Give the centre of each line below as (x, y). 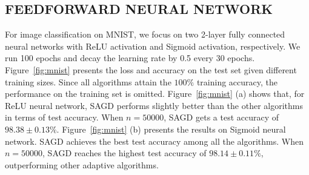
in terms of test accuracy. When (64, 117)
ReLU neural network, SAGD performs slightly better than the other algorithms (154, 105)
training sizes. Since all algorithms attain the (88, 81)
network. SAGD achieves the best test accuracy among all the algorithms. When (154, 141)
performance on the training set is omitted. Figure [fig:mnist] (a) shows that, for (155, 94)
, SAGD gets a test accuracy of (221, 117)
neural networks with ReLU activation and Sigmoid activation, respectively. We (153, 46)
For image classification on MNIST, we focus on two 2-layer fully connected (145, 34)
